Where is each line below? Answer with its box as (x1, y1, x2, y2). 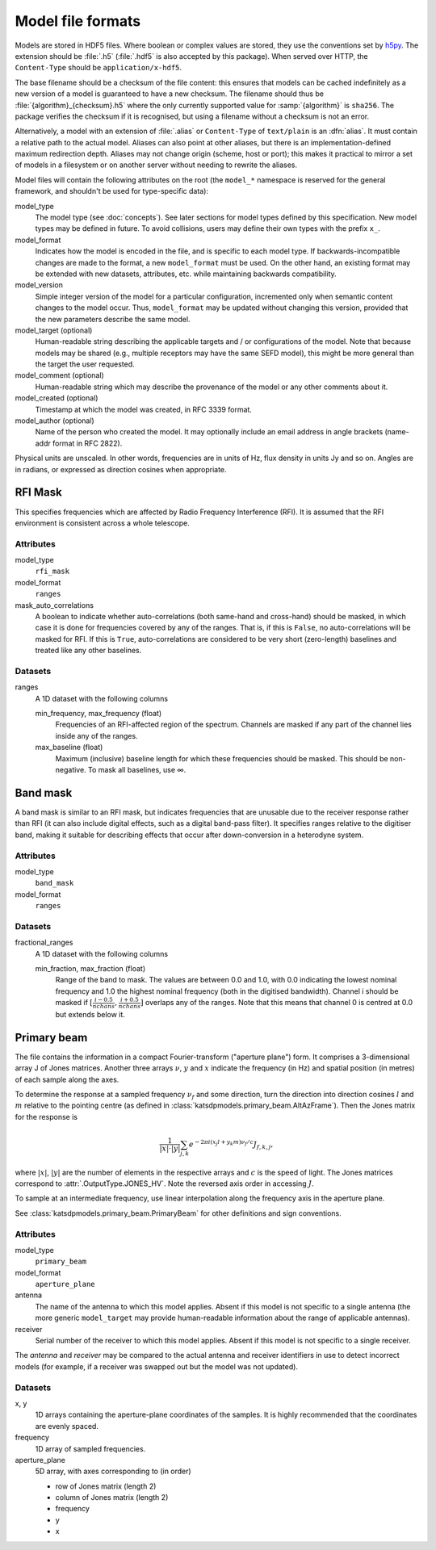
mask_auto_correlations (15, 600, 94, 610)
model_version (15, 280, 64, 290)
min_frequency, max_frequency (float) (35, 709, 162, 718)
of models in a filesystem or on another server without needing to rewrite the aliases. (15, 160, 298, 170)
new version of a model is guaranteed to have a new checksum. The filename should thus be (15, 89, 325, 98)
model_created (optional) (15, 393, 99, 403)
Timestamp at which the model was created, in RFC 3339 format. (35, 404, 252, 414)
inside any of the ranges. (55, 731, 138, 740)
